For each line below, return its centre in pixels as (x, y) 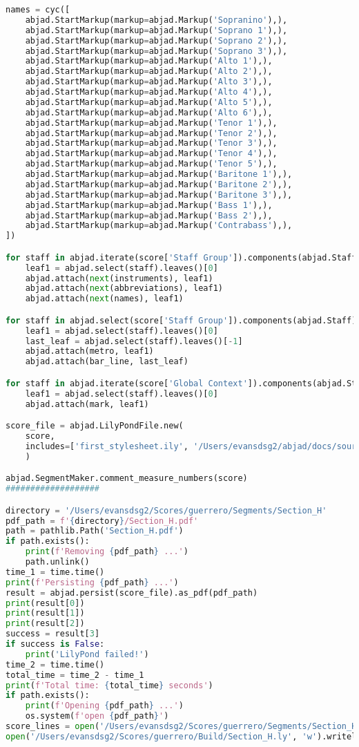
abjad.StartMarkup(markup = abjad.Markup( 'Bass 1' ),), (149, 205)
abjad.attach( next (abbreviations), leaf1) (124, 289)
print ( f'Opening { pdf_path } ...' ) (104, 706)
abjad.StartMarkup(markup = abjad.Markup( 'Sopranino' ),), (156, 20)
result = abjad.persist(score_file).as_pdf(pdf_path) (132, 593)
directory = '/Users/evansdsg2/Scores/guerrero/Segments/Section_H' (166, 510)
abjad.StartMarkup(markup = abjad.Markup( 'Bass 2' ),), (149, 215)
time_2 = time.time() (55, 664)
